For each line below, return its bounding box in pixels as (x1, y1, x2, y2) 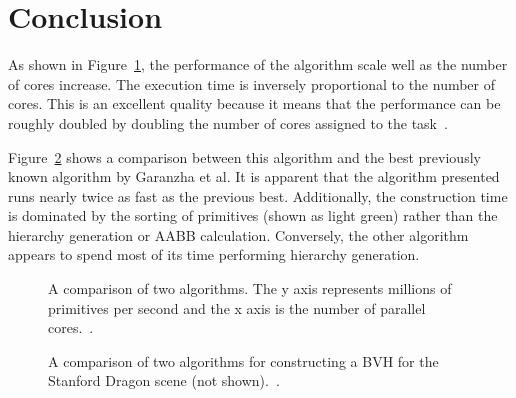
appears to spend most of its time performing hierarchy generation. (8, 244, 420, 265)
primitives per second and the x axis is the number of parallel (48, 297, 426, 318)
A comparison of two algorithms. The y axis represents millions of (48, 278, 452, 299)
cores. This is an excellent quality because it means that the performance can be (8, 93, 501, 114)
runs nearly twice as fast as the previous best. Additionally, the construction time (8, 185, 508, 206)
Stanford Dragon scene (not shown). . (48, 370, 280, 391)
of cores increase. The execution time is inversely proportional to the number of (8, 73, 496, 94)
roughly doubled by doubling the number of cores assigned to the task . (8, 112, 448, 133)
